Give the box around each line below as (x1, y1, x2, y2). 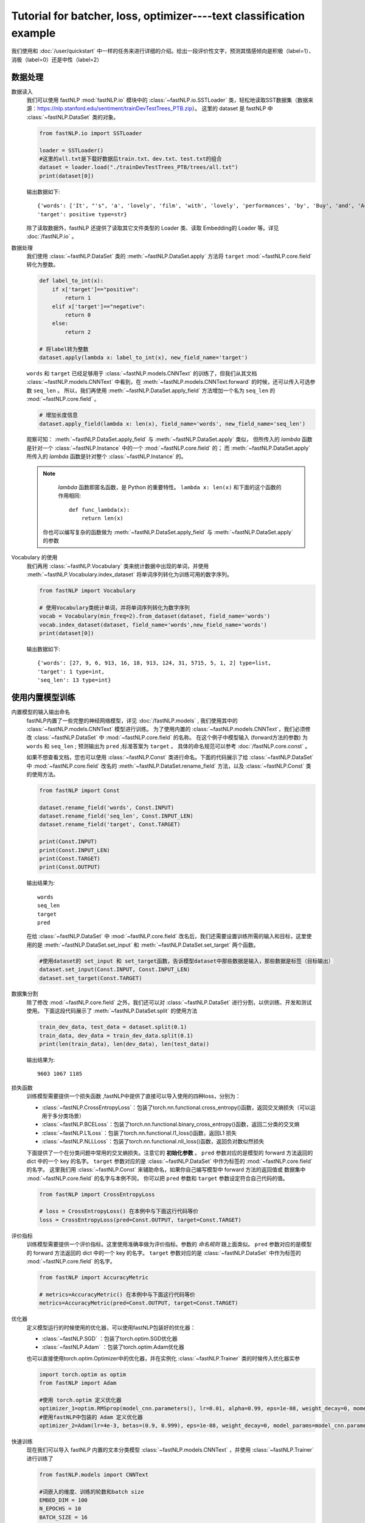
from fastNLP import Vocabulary (39, 587, 136, 594)
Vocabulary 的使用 (11, 554, 58, 561)
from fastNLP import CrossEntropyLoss (39, 1191, 155, 1198)
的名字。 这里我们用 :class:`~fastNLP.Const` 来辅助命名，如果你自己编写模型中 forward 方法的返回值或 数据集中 (26, 1166, 306, 1173)
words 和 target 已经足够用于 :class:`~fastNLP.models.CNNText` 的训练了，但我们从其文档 (26, 369, 257, 377)
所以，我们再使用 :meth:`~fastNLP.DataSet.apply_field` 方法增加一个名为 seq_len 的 (64, 387, 276, 394)
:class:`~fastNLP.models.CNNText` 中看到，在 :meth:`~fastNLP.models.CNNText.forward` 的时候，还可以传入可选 (26, 378, 310, 386)
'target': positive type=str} (37, 211, 128, 217)
